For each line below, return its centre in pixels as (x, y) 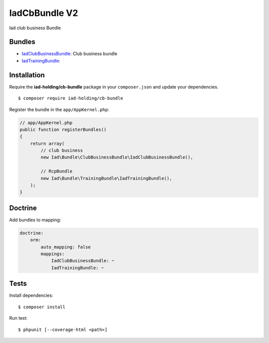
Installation (27, 75)
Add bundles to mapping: (35, 220)
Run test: (18, 318)
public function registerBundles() (63, 129)
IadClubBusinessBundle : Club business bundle (69, 54)
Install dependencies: (31, 295)
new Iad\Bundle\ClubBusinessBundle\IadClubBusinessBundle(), (117, 157)
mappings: (53, 254)
